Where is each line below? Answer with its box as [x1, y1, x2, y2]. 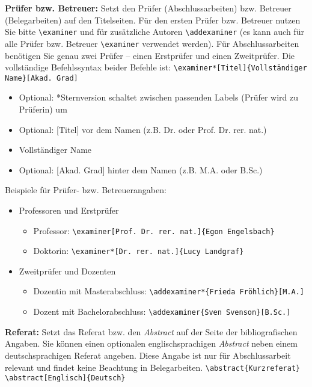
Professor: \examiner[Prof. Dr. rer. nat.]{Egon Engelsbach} [33, 224, 275, 237]
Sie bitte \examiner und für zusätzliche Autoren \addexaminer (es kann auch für [5, 25, 304, 38]
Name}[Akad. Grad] [5, 73, 78, 82]
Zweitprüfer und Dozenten [19, 264, 116, 277]
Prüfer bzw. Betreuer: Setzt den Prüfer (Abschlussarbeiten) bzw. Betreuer [5, 2, 292, 14]
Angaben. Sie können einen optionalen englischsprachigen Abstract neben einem [5, 337, 298, 350]
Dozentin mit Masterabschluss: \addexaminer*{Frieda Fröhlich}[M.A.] [33, 285, 304, 297]
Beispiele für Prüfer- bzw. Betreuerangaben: [5, 184, 167, 196]
